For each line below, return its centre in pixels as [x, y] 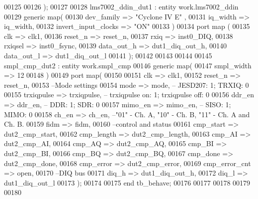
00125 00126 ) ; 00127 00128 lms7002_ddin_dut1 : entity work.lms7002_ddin [121, 6]
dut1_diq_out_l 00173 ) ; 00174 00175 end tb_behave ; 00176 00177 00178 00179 [127, 182]
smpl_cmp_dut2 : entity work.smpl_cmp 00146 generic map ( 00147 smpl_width [128, 65]
